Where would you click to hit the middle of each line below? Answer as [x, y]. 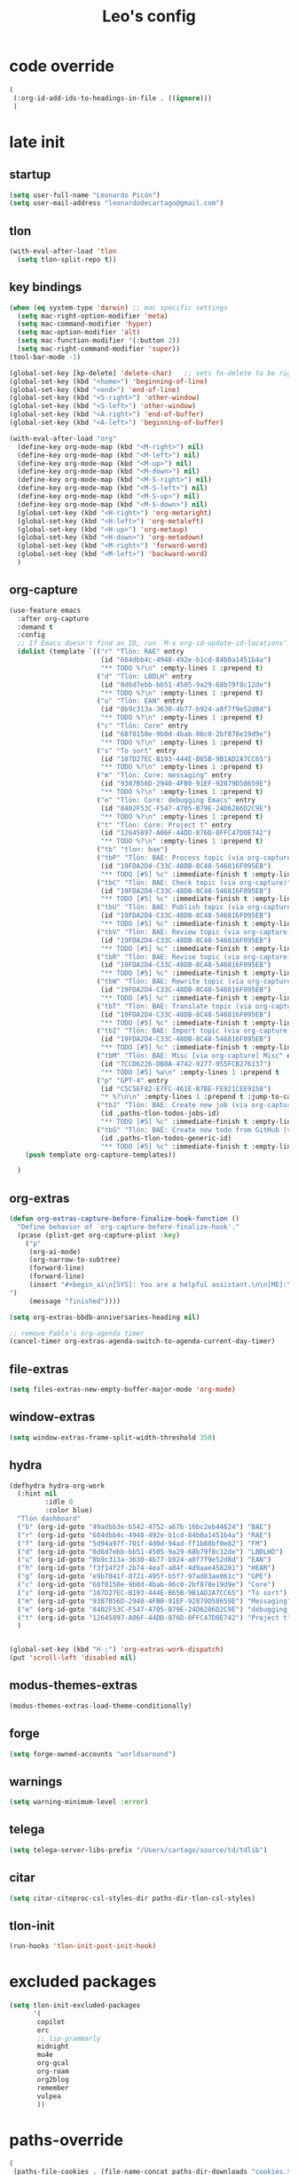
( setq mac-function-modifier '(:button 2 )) [98, 341]
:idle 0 [59, 1502]
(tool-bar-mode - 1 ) [45, 357]
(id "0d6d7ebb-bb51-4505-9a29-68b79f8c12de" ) [186, 685]
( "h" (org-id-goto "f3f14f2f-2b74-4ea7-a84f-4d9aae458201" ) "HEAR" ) [146, 1568]
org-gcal [53, 2063]
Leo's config [149, 16]
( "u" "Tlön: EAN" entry [140, 701]
